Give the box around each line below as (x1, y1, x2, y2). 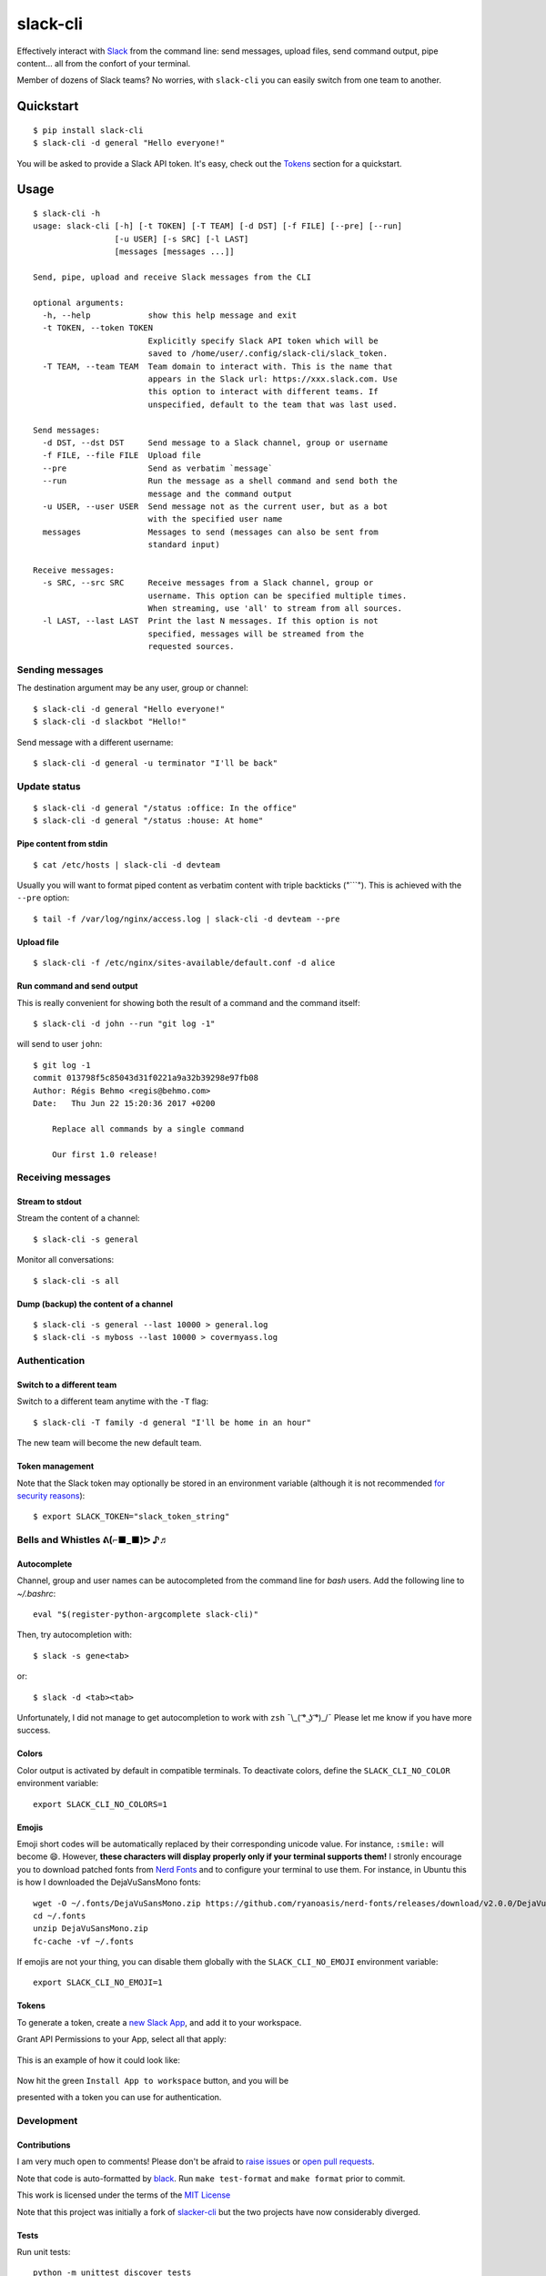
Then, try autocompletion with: (16, 1630, 132, 1641)
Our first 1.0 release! (51, 1149, 158, 1160)
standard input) (147, 540, 220, 550)
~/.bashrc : (16, 1588, 56, 1599)
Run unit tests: (16, 2246, 71, 2257)
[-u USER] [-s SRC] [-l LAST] (114, 233, 249, 244)
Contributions (16, 2139, 71, 2150)
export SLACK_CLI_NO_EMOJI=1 (33, 1977, 163, 1988)
